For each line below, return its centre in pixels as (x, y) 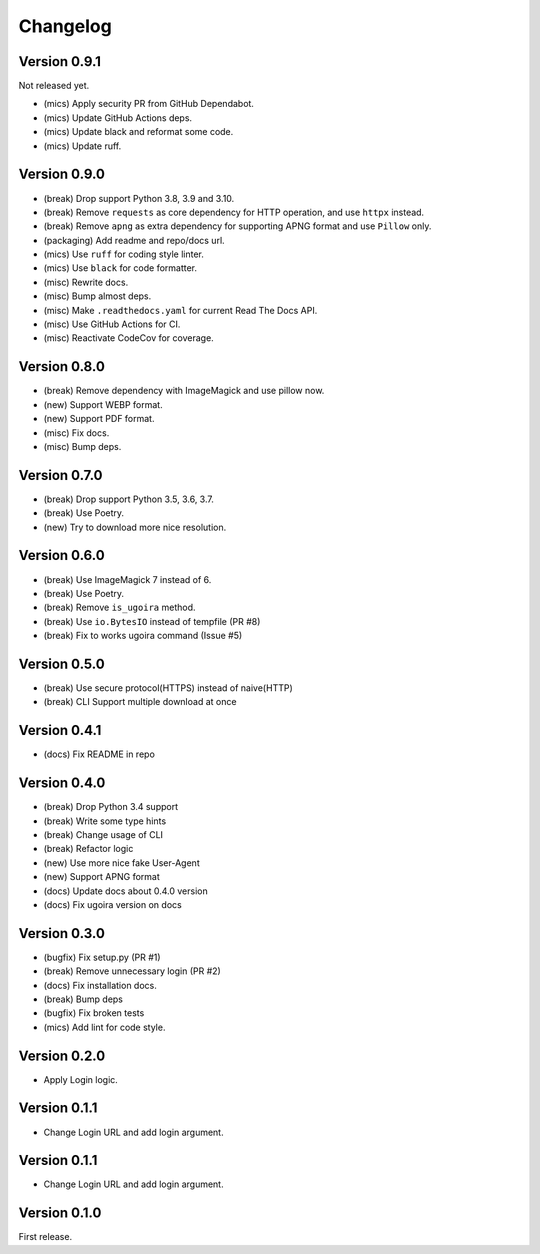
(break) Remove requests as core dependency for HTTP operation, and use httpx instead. (234, 212)
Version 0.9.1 (60, 61)
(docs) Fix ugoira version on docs (112, 904)
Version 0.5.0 (61, 663)
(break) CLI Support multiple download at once (140, 702)
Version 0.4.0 (62, 783)
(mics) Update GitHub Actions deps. (118, 117)
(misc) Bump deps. (82, 446)
